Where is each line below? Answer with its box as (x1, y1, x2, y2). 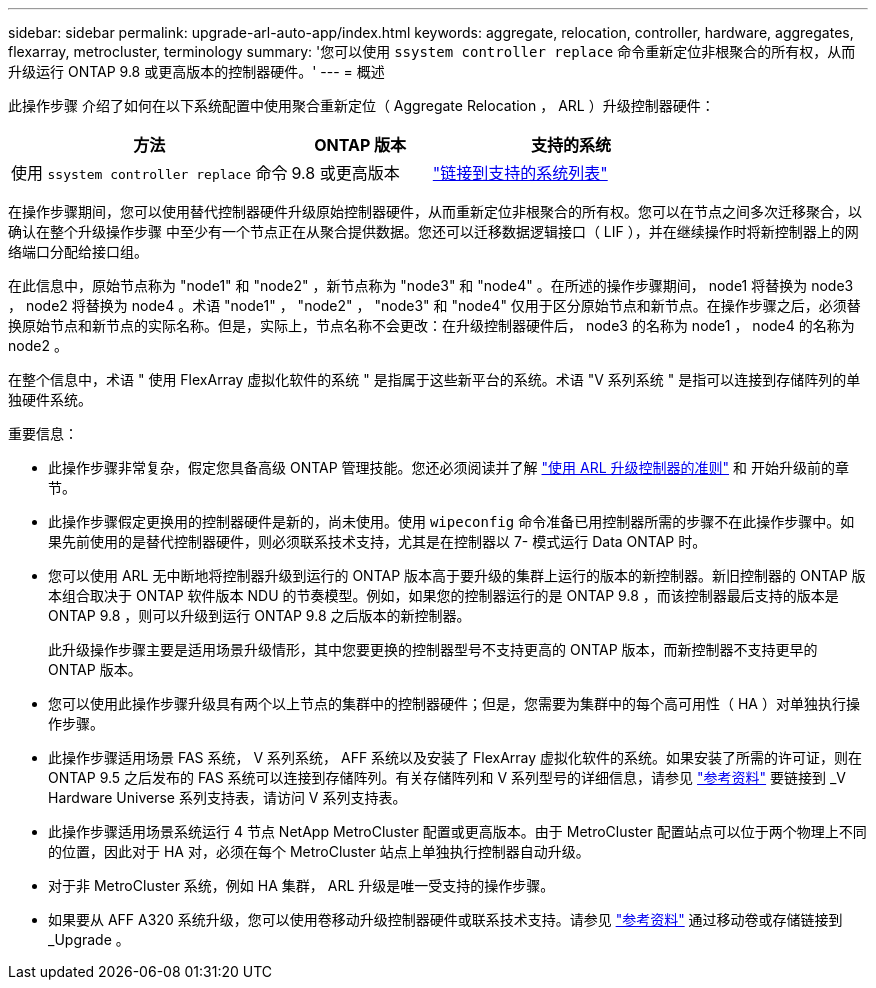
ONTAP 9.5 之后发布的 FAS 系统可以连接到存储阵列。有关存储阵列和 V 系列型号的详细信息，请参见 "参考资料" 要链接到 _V (48, 769, 846, 786)
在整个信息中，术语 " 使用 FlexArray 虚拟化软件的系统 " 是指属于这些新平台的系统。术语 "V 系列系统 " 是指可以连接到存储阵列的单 (8, 371, 861, 388)
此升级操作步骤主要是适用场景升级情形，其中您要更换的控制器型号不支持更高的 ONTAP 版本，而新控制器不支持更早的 (48, 641, 818, 658)
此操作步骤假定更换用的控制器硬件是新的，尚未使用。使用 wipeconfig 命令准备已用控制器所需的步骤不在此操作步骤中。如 (48, 513, 855, 530)
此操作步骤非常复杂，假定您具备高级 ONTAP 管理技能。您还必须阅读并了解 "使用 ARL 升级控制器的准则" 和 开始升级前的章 (48, 459, 849, 476)
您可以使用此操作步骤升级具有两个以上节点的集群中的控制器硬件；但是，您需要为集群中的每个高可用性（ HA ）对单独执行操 (48, 695, 860, 712)
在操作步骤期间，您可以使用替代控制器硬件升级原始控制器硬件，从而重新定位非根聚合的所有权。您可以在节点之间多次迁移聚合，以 (8, 203, 862, 220)
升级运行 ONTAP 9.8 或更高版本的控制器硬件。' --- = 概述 (8, 63, 385, 80)
